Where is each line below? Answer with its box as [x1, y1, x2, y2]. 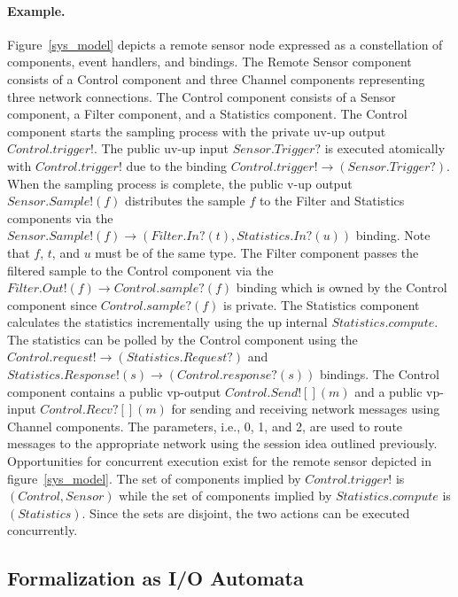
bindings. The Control [319, 365, 439, 384]
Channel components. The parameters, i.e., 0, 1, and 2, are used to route [7, 416, 403, 435]
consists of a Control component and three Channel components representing [7, 69, 425, 88]
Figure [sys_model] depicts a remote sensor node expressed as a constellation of [7, 35, 443, 53]
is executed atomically [324, 139, 446, 158]
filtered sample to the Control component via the [7, 260, 274, 279]
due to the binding [126, 156, 228, 174]
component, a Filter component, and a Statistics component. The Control [7, 105, 408, 123]
